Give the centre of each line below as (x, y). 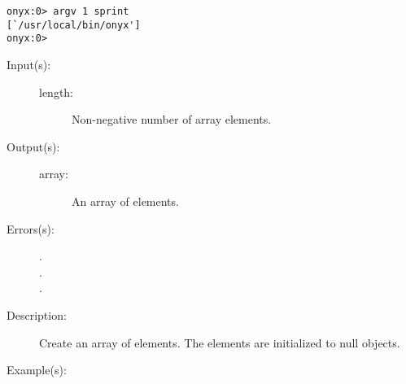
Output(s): (33, 146)
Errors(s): (31, 228)
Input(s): (29, 64)
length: (57, 92)
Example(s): (37, 370)
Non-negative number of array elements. (172, 119)
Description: (37, 314)
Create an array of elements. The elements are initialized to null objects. (220, 342)
